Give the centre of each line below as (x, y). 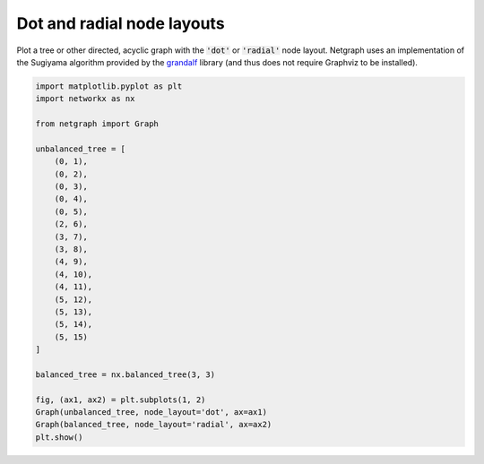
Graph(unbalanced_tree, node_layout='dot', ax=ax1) (151, 412)
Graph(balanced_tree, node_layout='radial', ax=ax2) (154, 425)
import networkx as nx (85, 99)
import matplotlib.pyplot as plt (109, 86)
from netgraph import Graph (97, 124)
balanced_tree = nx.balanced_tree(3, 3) (125, 374)
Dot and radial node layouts (121, 23)
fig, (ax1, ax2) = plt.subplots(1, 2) (121, 400)
